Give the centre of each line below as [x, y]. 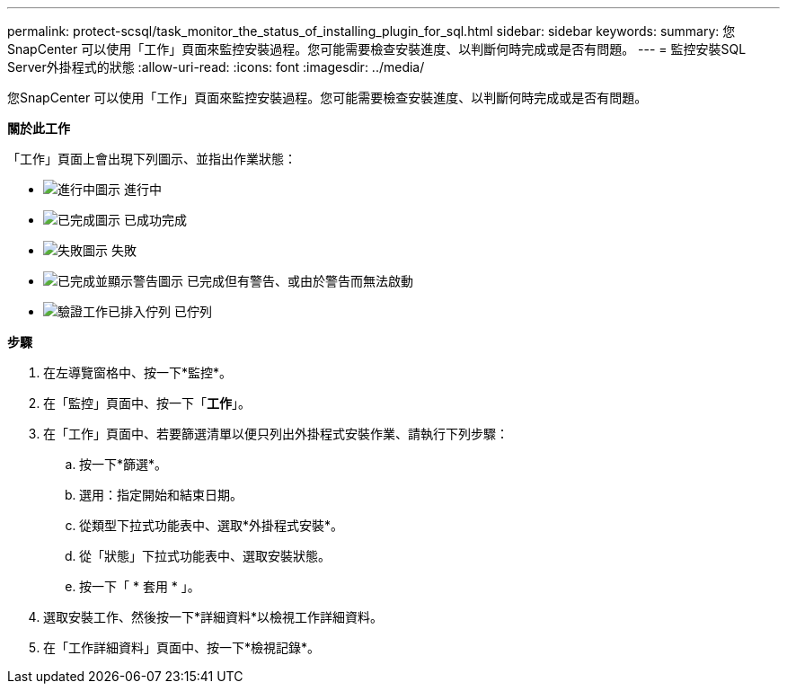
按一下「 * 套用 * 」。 [140, 586]
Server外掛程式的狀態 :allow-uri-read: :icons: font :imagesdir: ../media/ [216, 67]
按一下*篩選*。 [124, 464]
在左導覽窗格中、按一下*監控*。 [138, 372]
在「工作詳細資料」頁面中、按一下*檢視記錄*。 [182, 647]
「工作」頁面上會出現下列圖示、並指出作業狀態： [152, 159]
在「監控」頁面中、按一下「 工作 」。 [147, 403]
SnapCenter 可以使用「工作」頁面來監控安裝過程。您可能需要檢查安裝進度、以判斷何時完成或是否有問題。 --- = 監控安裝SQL [377, 49]
